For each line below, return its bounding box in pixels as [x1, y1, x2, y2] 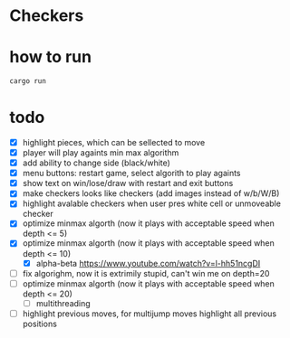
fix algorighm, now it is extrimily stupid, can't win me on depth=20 [22, 268, 270, 278]
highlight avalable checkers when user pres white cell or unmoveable [22, 198, 281, 209]
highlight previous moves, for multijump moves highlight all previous [22, 308, 277, 319]
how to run [9, 47, 92, 68]
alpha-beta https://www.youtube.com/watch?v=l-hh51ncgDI [35, 258, 261, 268]
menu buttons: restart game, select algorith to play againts [22, 168, 241, 179]
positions [22, 318, 57, 329]
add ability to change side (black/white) [22, 157, 170, 168]
